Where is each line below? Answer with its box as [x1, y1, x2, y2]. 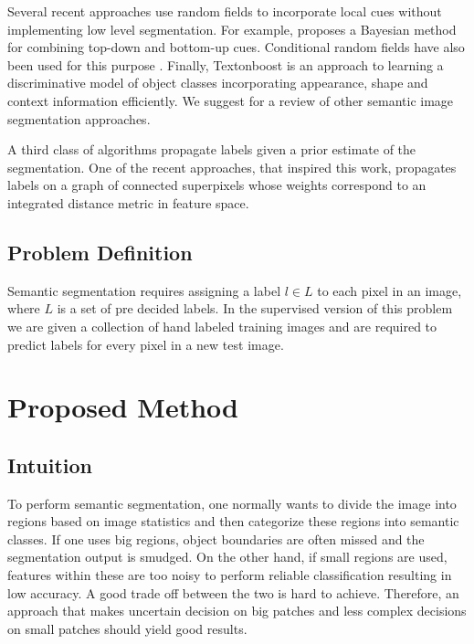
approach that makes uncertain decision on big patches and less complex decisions [7, 601, 467, 620]
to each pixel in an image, [317, 280, 462, 300]
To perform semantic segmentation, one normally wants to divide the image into [7, 493, 457, 512]
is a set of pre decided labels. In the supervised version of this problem [57, 299, 453, 318]
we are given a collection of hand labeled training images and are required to [7, 316, 437, 335]
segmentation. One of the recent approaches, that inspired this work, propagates [7, 157, 457, 176]
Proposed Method [7, 388, 238, 426]
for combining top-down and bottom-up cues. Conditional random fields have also [7, 37, 465, 57]
